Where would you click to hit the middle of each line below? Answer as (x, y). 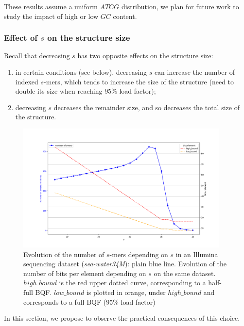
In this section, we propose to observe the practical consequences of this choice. (122, 318)
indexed (27, 81)
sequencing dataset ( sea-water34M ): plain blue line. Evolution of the (125, 264)
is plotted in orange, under (126, 292)
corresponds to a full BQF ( (65, 302)
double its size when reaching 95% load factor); (86, 91)
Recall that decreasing (37, 56)
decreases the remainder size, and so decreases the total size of (147, 107)
